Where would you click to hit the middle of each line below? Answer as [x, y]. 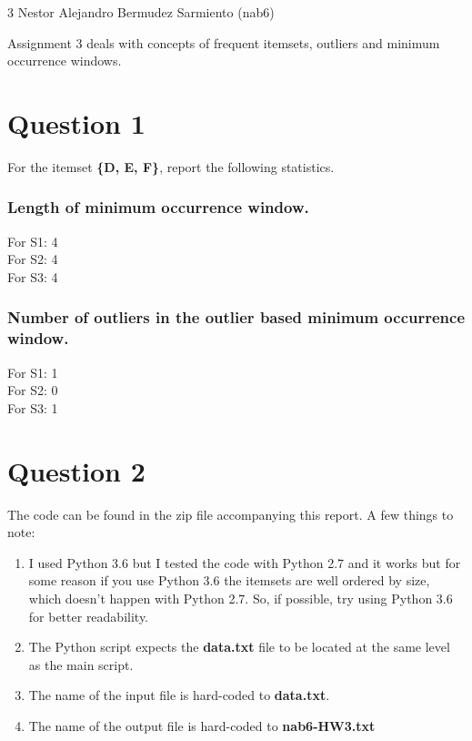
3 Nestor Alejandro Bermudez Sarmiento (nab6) [141, 12]
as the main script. [81, 664]
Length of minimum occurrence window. [158, 207]
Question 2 [76, 470]
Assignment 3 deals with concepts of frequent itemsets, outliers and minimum [224, 42]
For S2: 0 [33, 390]
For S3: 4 [33, 276]
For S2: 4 [33, 259]
